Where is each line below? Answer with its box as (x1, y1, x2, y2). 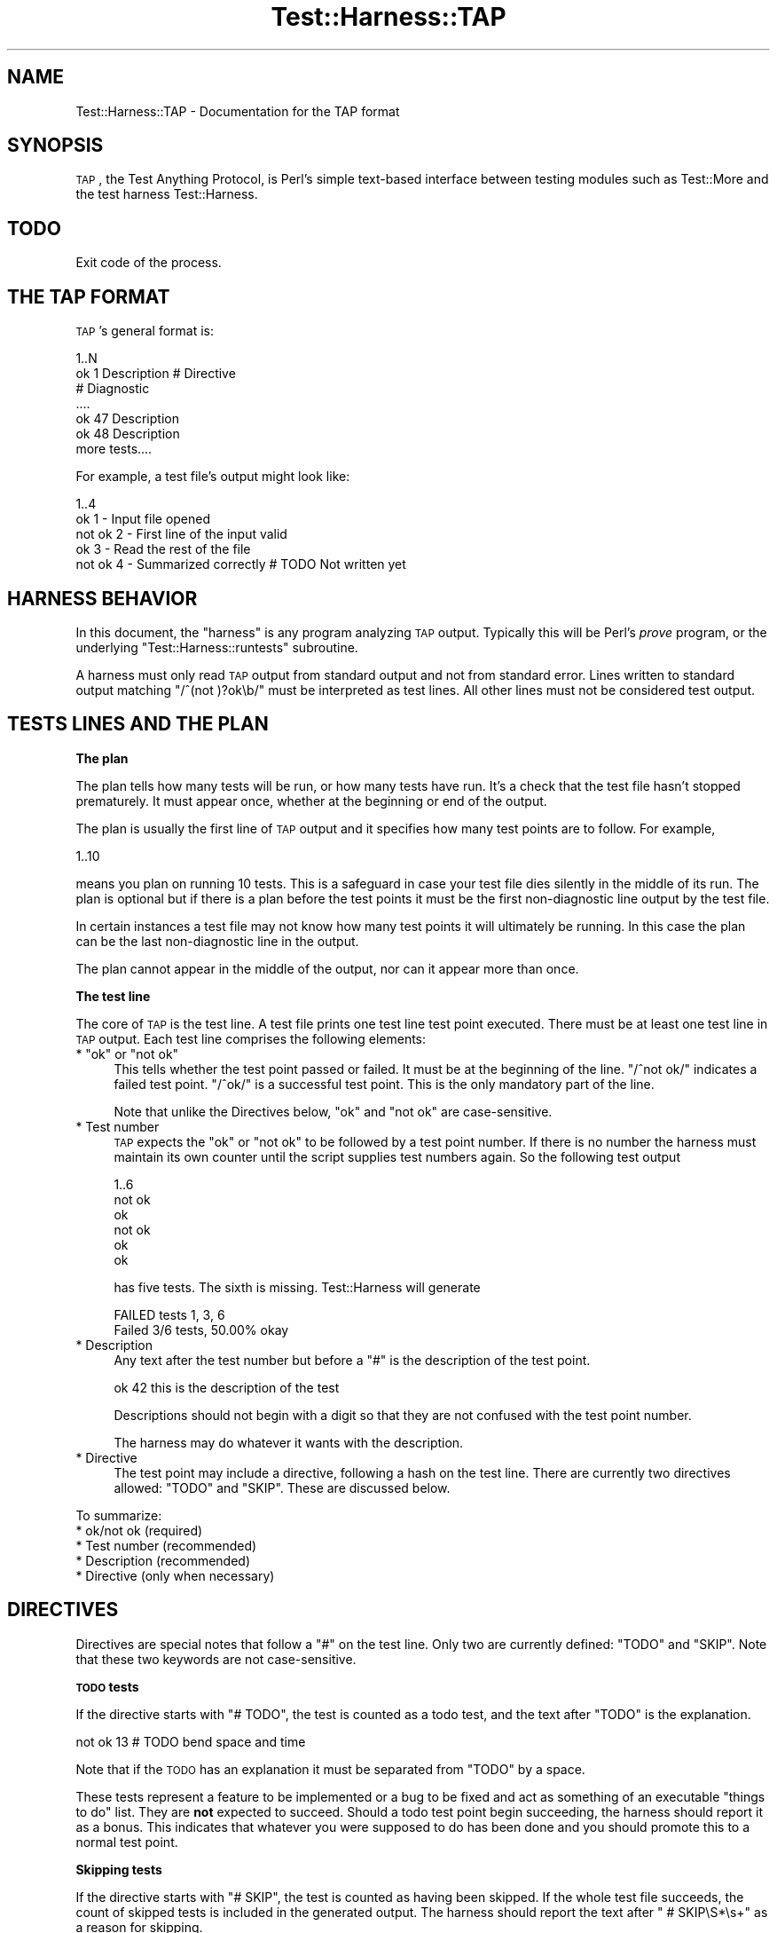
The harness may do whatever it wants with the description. (114, 1434, 464, 1450)
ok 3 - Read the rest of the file (75, 541, 251, 557)
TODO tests (75, 1678, 139, 1694)
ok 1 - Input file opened (75, 511, 211, 527)
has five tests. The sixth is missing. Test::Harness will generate (114, 1279, 481, 1295)
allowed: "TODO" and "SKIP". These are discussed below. (114, 1479, 451, 1495)
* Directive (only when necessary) (75, 1567, 275, 1583)
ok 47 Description (75, 411, 179, 427)
